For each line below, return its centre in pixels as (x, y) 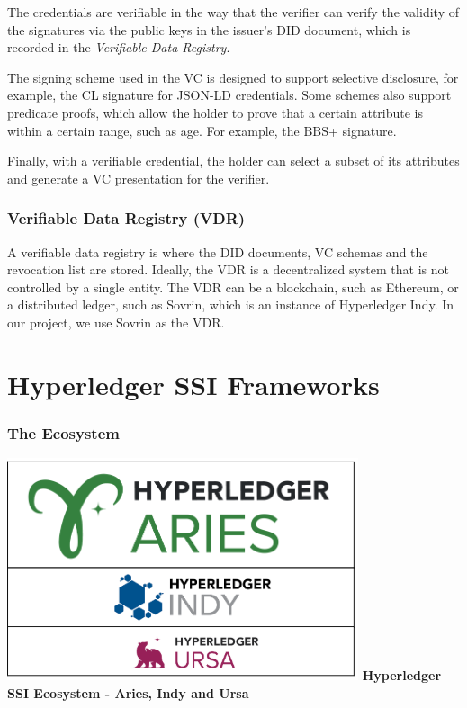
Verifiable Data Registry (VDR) (126, 218)
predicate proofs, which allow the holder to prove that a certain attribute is (216, 112)
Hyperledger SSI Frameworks (193, 384)
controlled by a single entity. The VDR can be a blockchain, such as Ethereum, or (233, 287)
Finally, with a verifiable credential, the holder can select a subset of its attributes (233, 161)
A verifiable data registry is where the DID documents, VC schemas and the (218, 251)
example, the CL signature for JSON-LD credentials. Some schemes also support (229, 95)
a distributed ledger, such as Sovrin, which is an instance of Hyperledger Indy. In (231, 305)
